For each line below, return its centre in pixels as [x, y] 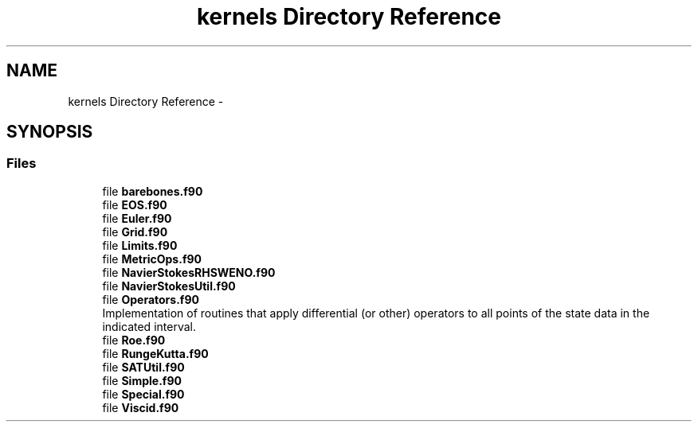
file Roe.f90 [134, 340]
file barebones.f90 [153, 191]
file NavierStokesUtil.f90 [169, 286]
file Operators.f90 [151, 299]
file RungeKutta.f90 [155, 353]
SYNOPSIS [50, 132]
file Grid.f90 [135, 232]
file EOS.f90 [135, 204]
